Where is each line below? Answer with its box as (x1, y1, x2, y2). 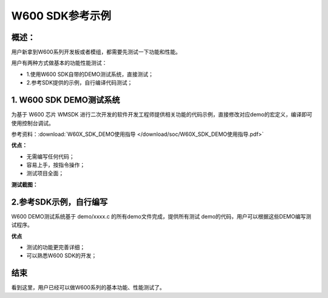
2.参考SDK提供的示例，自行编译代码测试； (26, 79, 133, 86)
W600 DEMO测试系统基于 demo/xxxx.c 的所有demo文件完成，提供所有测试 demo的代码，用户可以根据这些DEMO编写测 (11, 212, 312, 220)
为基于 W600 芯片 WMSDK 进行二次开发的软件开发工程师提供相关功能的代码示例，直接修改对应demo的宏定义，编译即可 (11, 111, 313, 118)
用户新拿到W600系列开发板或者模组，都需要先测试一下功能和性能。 (11, 49, 182, 56)
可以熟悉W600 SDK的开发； (26, 252, 97, 259)
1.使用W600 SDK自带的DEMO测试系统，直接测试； (26, 70, 154, 78)
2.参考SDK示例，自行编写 (11, 197, 108, 207)
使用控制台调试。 (11, 119, 54, 127)
